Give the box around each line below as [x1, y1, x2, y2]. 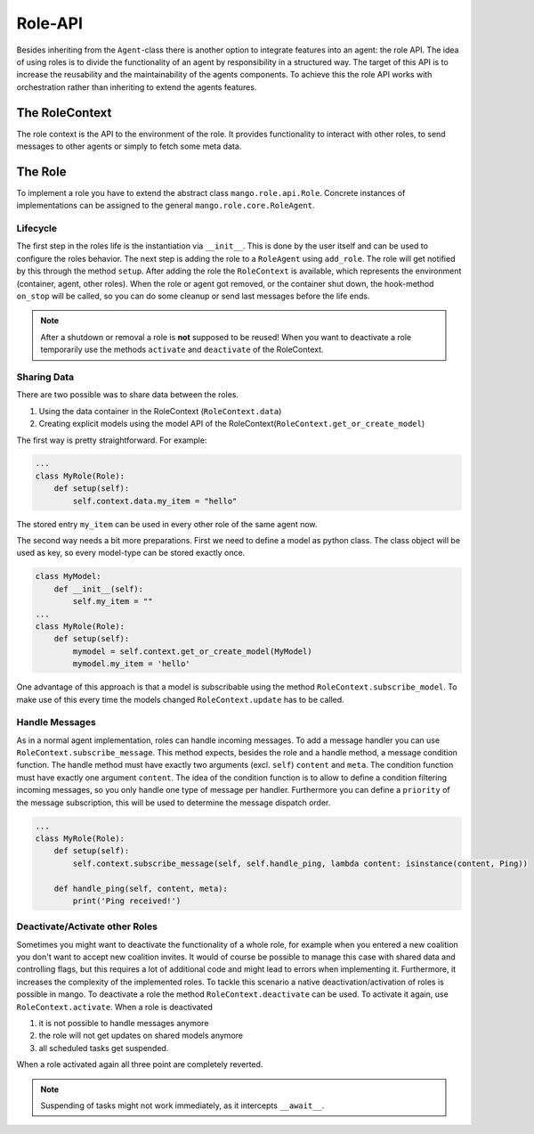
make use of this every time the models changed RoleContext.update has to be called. [16, 694, 344, 705]
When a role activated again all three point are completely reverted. [16, 1059, 263, 1070]
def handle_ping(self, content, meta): [53, 883, 229, 893]
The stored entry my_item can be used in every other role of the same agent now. [16, 518, 318, 529]
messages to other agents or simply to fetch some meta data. [16, 141, 242, 151]
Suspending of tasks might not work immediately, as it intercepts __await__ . [40, 1100, 325, 1111]
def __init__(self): [53, 583, 144, 594]
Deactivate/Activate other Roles [16, 920, 158, 933]
